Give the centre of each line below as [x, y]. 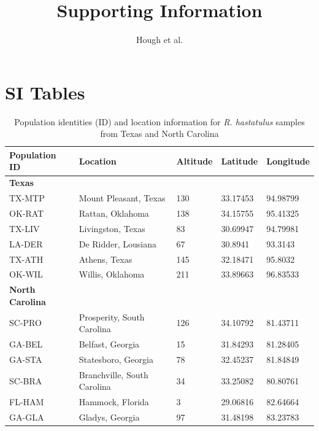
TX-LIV [25, 228]
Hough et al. [159, 40]
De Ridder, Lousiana [118, 243]
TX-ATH [26, 259]
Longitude [288, 161]
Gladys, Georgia [109, 417]
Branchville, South [113, 374]
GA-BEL [26, 344]
